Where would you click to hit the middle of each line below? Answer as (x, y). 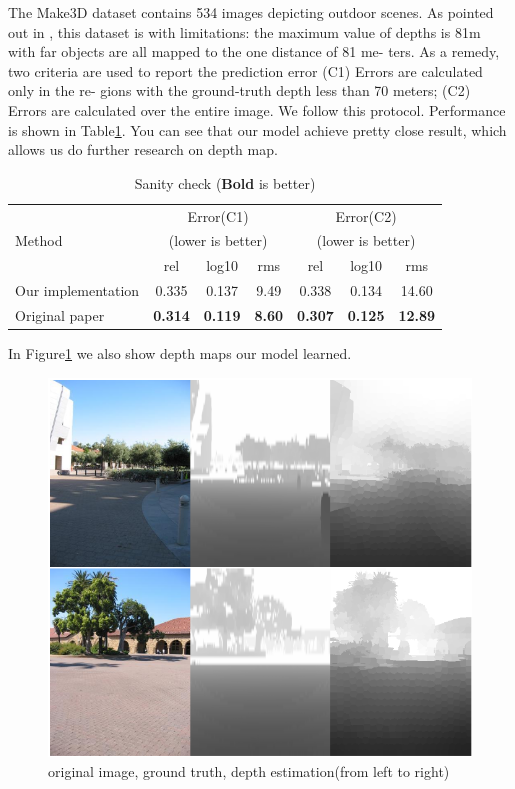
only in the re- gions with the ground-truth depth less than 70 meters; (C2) (239, 90)
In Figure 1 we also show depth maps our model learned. (180, 353)
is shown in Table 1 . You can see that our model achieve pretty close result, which (257, 129)
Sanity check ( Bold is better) (225, 182)
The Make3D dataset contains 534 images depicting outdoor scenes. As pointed (251, 12)
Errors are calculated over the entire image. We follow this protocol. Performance (257, 109)
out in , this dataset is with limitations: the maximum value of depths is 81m (244, 31)
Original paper (60, 314)
